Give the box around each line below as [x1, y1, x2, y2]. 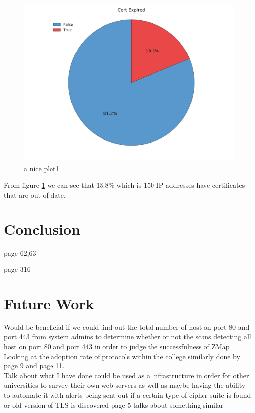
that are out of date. [4, 189, 66, 200]
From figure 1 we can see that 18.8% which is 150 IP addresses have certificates [4, 180, 245, 190]
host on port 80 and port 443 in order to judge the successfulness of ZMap [4, 341, 230, 351]
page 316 [4, 264, 31, 274]
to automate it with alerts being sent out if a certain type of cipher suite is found [4, 389, 251, 400]
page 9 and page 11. [4, 361, 65, 371]
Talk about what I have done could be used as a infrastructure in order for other [4, 370, 249, 380]
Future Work [4, 293, 94, 313]
